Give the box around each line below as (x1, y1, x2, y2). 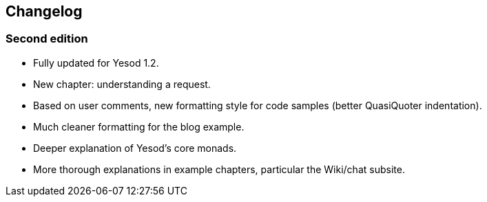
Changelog (6, 3, 83, 20)
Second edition (6, 32, 88, 46)
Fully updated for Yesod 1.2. (33, 56, 159, 69)
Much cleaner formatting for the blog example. (33, 120, 245, 133)
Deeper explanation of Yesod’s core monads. (33, 142, 237, 154)
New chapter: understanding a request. (33, 78, 211, 90)
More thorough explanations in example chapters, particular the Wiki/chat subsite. (33, 163, 405, 175)
